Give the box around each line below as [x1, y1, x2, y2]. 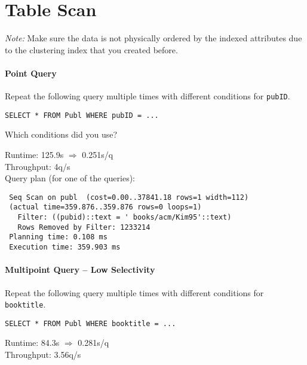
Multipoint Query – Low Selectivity [5, 263, 155, 276]
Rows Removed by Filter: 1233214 [17, 223, 151, 232]
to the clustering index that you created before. [5, 43, 178, 56]
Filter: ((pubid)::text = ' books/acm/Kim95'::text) [17, 213, 232, 222]
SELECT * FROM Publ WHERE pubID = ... [5, 111, 159, 120]
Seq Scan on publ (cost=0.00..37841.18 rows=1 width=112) [9, 193, 249, 202]
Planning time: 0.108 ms [9, 233, 108, 242]
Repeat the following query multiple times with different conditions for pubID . [5, 90, 290, 102]
